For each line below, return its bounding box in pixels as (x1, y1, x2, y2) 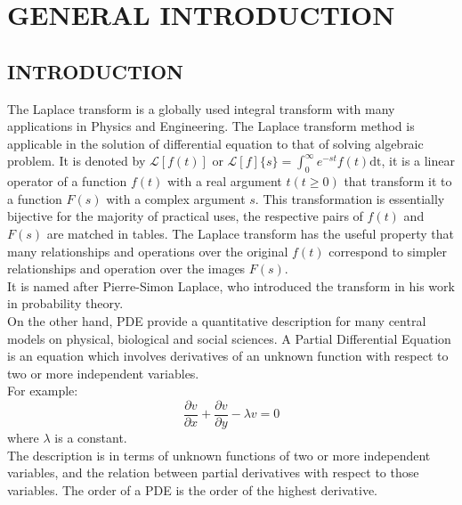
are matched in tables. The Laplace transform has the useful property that (46, 224, 454, 242)
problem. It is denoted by (7, 151, 146, 170)
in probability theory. (7, 294, 124, 313)
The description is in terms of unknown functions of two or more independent (7, 445, 431, 464)
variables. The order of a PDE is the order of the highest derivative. (7, 480, 377, 499)
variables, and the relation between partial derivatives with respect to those (7, 463, 419, 482)
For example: (7, 381, 78, 400)
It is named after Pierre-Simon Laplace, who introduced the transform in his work (7, 276, 455, 295)
